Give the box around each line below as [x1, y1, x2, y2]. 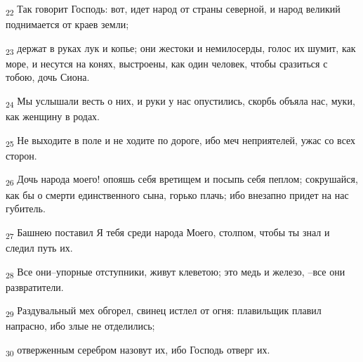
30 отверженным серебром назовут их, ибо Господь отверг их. [6, 342, 270, 358]
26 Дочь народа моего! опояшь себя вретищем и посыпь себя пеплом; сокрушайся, [6, 172, 358, 188]
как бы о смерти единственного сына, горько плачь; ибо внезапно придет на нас [6, 187, 349, 202]
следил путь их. [6, 240, 73, 254]
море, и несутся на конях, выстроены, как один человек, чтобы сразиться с [6, 56, 328, 70]
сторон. [6, 148, 37, 162]
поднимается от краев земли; [6, 17, 129, 32]
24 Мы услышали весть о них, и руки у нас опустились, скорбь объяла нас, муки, [6, 93, 355, 110]
